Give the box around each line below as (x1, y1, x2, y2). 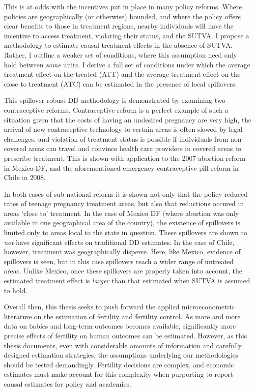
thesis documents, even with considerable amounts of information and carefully (4, 340, 242, 350)
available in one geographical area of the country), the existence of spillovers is (4, 217, 241, 228)
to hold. (4, 285, 28, 295)
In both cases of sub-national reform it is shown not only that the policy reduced (4, 188, 248, 199)
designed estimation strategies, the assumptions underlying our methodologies (4, 350, 238, 360)
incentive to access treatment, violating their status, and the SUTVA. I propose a (4, 30, 250, 40)
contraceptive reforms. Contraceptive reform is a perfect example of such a (4, 104, 228, 115)
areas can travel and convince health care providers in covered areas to (28, 143, 242, 153)
